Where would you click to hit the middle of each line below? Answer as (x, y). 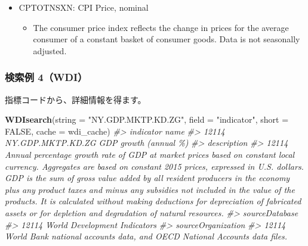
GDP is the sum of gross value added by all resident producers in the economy (147, 178)
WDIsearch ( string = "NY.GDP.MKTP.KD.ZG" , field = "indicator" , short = (147, 119)
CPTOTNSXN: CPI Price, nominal (84, 7)
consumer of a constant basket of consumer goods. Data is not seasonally (167, 39)
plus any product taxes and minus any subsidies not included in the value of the (150, 189)
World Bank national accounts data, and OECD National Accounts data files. (146, 236)
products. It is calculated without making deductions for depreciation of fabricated (153, 201)
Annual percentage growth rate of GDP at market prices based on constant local (150, 154)
